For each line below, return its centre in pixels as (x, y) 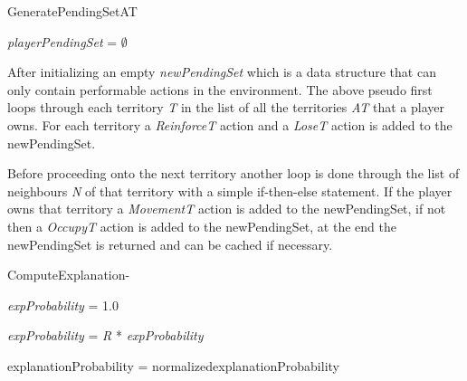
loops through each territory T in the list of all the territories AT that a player (226, 107)
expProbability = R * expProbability (105, 335)
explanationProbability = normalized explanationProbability (173, 365)
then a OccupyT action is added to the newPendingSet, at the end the (202, 226)
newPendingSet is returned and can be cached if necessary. (170, 244)
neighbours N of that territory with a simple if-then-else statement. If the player (230, 190)
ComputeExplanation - (69, 275)
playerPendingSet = (62, 41)
